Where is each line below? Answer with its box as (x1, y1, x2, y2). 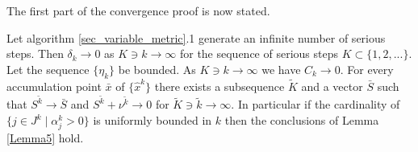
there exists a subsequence (154, 77, 285, 94)
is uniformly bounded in (93, 112, 212, 129)
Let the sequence (6, 60, 90, 77)
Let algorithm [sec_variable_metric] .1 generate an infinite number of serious (6, 29, 386, 46)
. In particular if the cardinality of (231, 96, 400, 113)
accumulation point (6, 77, 102, 94)
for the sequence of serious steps (179, 45, 339, 62)
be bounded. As (118, 60, 196, 77)
